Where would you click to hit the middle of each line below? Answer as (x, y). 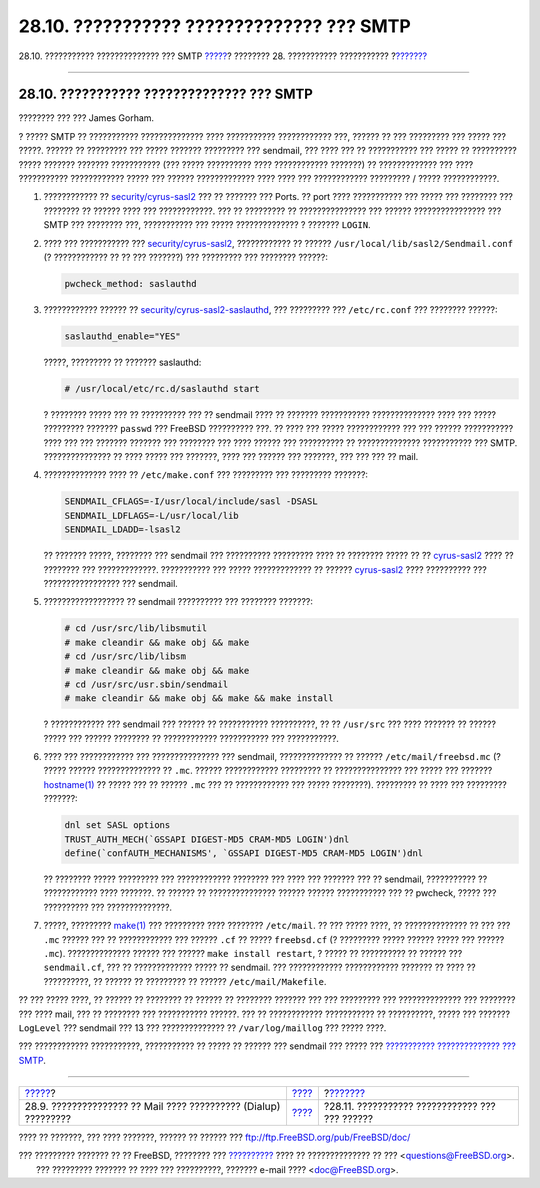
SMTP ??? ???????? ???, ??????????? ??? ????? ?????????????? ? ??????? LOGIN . (207, 225)
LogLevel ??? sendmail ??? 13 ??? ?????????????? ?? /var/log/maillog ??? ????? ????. (202, 1027)
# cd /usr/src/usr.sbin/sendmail (146, 684)
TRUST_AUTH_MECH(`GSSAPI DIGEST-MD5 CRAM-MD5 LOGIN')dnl (207, 839)
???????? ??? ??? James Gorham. (86, 118)
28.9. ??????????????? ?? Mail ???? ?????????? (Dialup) (152, 1107)
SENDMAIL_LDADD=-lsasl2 (123, 529)
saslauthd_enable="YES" (123, 336)
